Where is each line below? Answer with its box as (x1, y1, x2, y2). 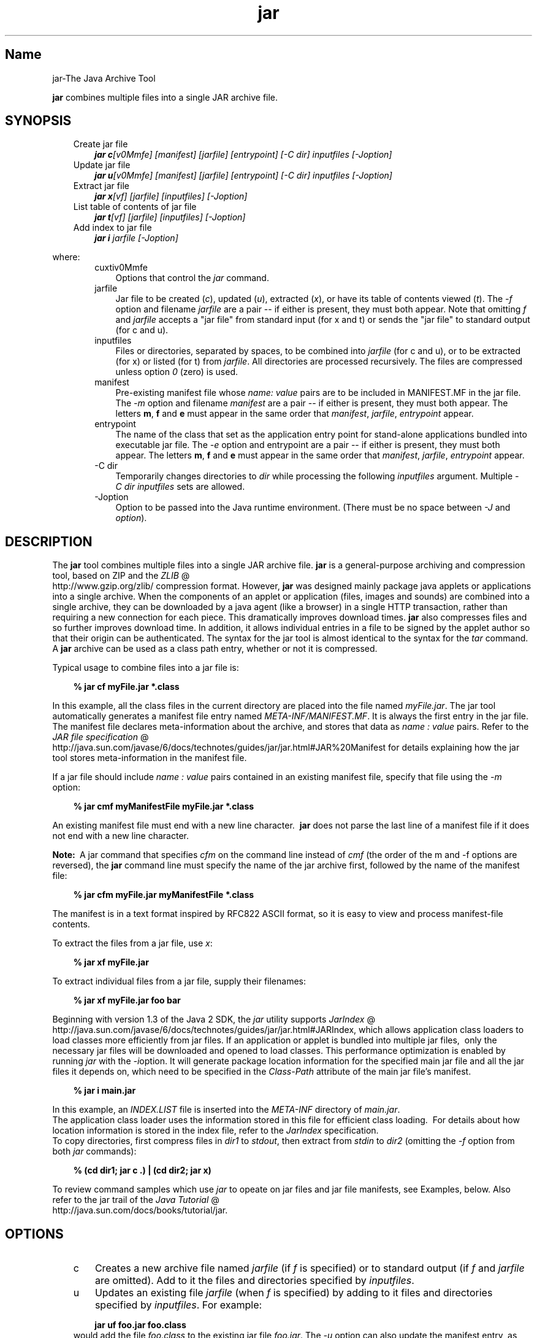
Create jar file (73, 139, 128, 150)
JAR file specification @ (52, 732, 149, 743)
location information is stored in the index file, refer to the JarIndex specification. (52, 1125, 379, 1136)
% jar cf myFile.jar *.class (73, 681, 180, 692)
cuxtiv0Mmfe (94, 262, 148, 273)
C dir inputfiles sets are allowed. (115, 481, 245, 492)
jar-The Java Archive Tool (52, 72, 156, 83)
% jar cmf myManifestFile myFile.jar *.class (73, 801, 254, 812)
